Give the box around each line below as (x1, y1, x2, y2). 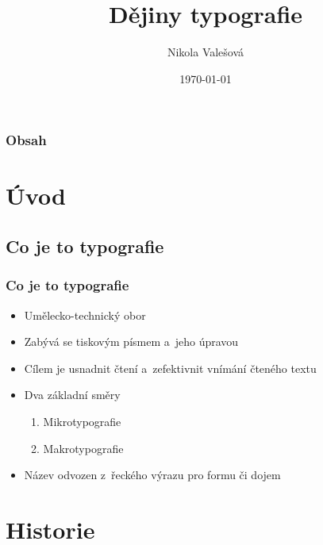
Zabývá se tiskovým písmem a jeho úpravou (24, 333, 239, 350)
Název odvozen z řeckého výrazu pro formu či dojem (24, 466, 281, 483)
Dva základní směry (24, 386, 121, 403)
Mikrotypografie (43, 413, 121, 429)
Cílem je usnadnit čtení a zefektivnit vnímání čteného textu (24, 359, 317, 376)
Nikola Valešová (167, 44, 244, 60)
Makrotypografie (43, 439, 124, 456)
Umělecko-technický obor (24, 306, 146, 323)
